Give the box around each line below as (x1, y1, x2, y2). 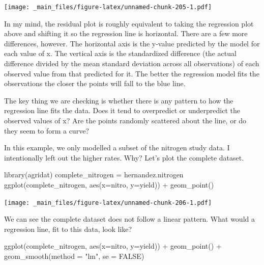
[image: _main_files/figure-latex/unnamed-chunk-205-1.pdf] (4, 4, 212, 11)
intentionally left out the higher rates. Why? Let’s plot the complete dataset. (4, 152, 244, 163)
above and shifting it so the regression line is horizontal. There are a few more (4, 28, 248, 39)
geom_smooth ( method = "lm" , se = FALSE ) (4, 251, 144, 261)
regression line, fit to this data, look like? (4, 223, 132, 234)
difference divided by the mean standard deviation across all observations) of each (4, 58, 259, 69)
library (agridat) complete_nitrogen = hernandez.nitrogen (4, 169, 184, 180)
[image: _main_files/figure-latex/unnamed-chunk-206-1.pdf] (4, 199, 212, 206)
